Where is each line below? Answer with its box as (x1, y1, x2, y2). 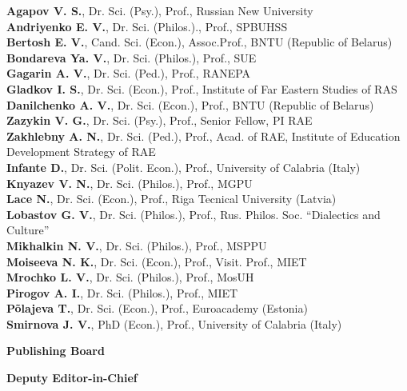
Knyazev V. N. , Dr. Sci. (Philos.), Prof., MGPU (6, 174, 253, 191)
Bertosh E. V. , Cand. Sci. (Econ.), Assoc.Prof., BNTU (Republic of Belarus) (6, 34, 393, 50)
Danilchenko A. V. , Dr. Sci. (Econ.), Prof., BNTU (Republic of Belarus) (6, 96, 374, 113)
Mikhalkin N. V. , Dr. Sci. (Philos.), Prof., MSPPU (6, 237, 267, 253)
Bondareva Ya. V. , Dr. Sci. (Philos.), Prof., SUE (6, 49, 257, 66)
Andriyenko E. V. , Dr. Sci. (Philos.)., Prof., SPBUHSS (6, 18, 288, 34)
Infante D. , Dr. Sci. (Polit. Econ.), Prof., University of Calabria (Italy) (6, 158, 361, 175)
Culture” (6, 221, 50, 238)
